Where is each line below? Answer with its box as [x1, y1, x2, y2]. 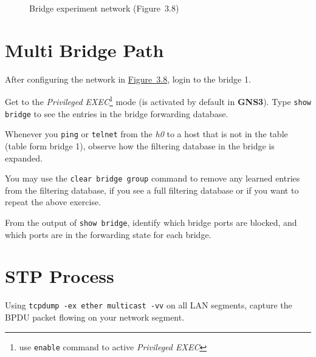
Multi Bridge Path [5, 37, 164, 62]
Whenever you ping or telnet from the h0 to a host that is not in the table [5, 127, 288, 140]
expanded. [5, 151, 43, 164]
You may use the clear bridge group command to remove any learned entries [5, 172, 300, 185]
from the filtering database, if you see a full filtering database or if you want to [5, 183, 299, 196]
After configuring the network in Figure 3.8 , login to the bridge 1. [5, 72, 251, 85]
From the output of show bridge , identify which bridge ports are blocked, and [5, 216, 297, 228]
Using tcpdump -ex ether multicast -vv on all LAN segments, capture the [5, 299, 292, 311]
